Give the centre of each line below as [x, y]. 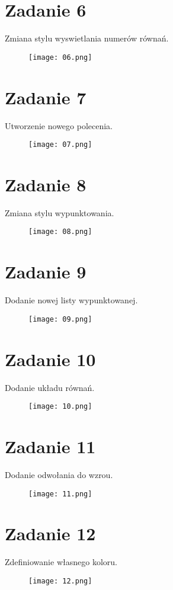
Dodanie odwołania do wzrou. [59, 474]
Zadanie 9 [46, 272]
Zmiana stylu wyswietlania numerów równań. [87, 38]
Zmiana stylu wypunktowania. [60, 212]
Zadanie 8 [46, 184]
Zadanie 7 [46, 97]
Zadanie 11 [50, 446]
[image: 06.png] [60, 57]
